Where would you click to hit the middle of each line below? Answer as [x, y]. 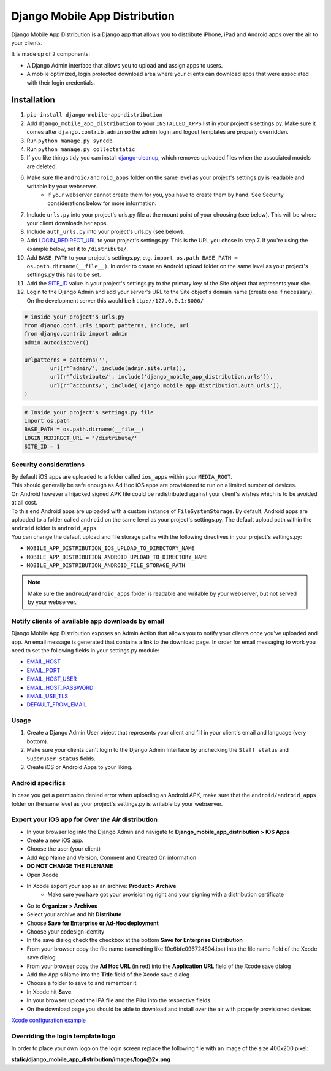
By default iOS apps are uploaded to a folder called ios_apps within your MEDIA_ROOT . [122, 476]
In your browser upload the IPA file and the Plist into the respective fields [119, 1000]
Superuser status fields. [61, 759]
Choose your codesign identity [66, 932]
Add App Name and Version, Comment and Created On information [111, 857]
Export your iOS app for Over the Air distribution [84, 819]
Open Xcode [42, 875]
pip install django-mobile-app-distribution [95, 115]
